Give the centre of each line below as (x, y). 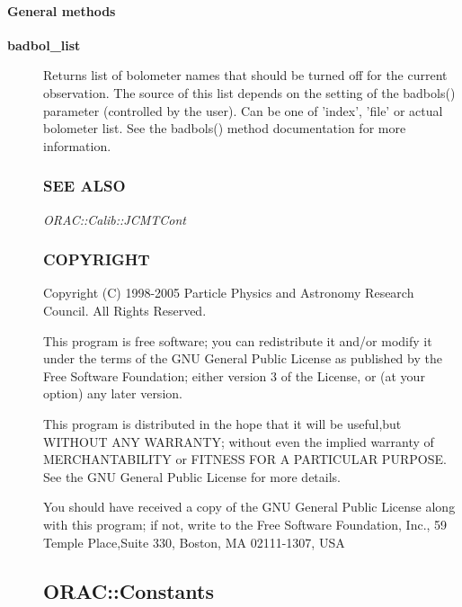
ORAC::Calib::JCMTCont (115, 219)
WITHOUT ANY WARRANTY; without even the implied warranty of (239, 441)
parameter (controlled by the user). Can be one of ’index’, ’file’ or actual (243, 110)
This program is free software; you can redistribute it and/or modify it (238, 340)
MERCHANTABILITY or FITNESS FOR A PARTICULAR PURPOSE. (245, 459)
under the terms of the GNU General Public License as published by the (243, 358)
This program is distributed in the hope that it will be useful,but (222, 423)
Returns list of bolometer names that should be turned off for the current (245, 75)
